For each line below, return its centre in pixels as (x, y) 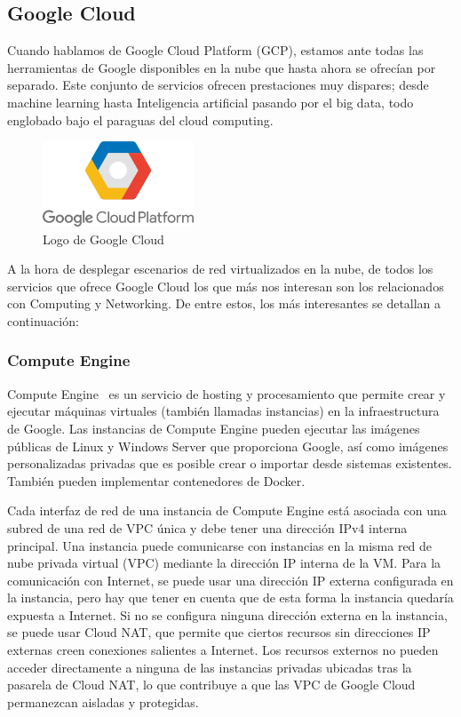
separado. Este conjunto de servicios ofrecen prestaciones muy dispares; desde (218, 85)
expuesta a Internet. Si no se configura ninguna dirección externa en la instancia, (227, 614)
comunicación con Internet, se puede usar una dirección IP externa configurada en (230, 580)
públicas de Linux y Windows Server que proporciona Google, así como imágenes (228, 446)
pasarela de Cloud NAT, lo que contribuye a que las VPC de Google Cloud (211, 685)
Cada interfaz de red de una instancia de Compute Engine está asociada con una (227, 510)
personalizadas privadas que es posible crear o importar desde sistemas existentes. (230, 463)
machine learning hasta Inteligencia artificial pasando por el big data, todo (211, 102)
